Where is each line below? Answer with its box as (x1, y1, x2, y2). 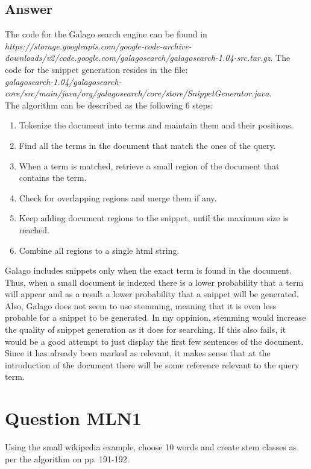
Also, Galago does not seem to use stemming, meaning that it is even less (5, 299, 277, 312)
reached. (19, 223, 50, 236)
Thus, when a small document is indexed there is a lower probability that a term (5, 275, 304, 288)
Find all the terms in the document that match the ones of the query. (19, 139, 276, 151)
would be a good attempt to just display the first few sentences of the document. (5, 335, 304, 347)
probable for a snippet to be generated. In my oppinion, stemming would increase (5, 311, 306, 324)
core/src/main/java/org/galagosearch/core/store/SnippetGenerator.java (5, 87, 269, 99)
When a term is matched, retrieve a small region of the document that (19, 159, 280, 172)
